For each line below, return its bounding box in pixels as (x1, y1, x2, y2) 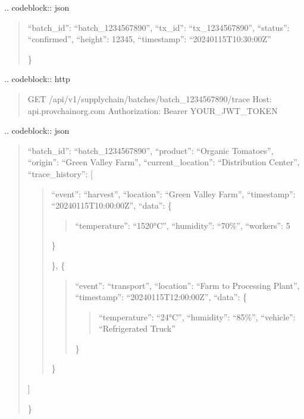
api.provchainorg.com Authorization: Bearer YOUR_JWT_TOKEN (27, 104, 278, 116)
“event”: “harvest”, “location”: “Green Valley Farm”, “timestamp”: (51, 187, 296, 200)
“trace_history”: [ (27, 167, 93, 179)
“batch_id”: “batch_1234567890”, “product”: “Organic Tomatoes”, (27, 144, 274, 156)
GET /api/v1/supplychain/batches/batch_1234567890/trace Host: (27, 92, 272, 105)
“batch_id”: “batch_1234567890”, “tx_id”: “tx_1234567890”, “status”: (27, 21, 290, 33)
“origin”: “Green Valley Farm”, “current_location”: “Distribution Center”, (27, 156, 300, 168)
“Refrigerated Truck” (99, 322, 175, 335)
